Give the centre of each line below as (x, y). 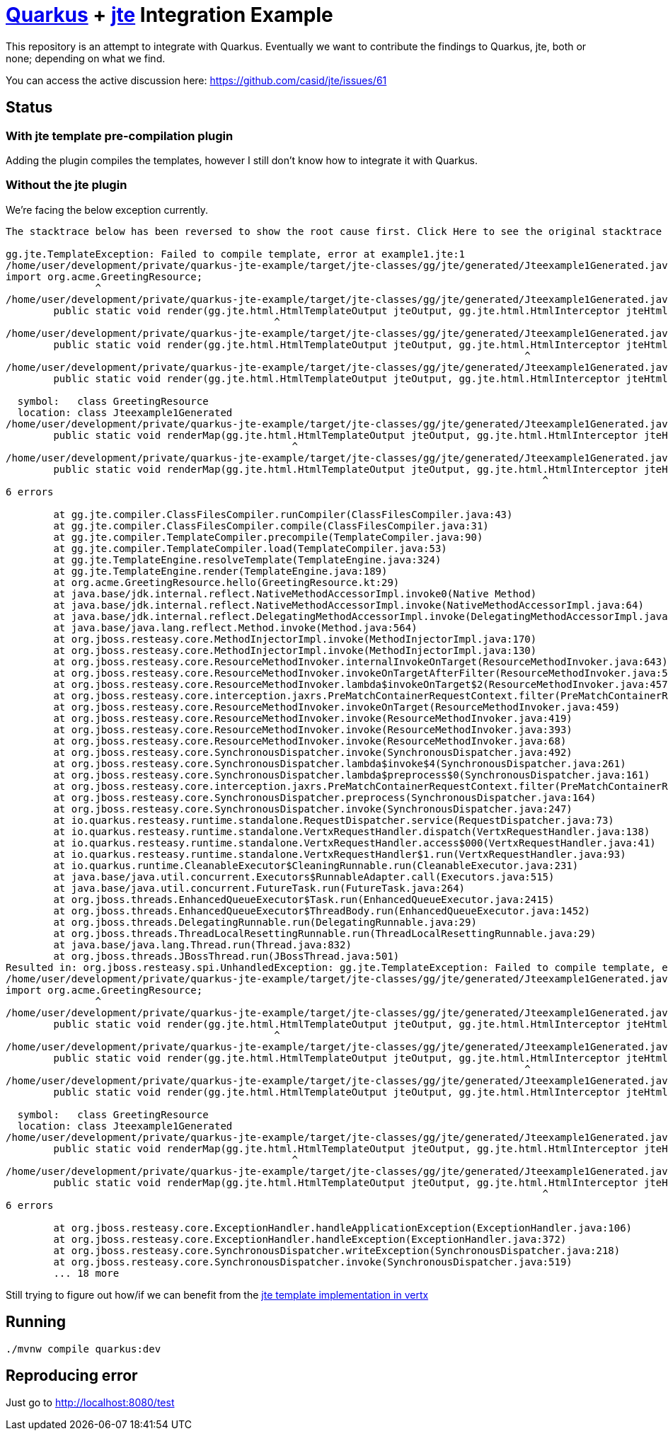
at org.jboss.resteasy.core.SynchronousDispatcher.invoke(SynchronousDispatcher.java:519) (313, 1262)
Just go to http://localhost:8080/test (90, 1403)
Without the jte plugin (67, 185)
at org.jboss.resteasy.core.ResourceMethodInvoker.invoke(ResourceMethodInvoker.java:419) (313, 718)
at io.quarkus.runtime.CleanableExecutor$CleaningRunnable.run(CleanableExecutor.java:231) (316, 865)
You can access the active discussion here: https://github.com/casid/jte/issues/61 (196, 80)
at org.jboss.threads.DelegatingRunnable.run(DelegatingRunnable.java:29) (265, 922)
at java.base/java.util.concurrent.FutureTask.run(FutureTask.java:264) (259, 888)
